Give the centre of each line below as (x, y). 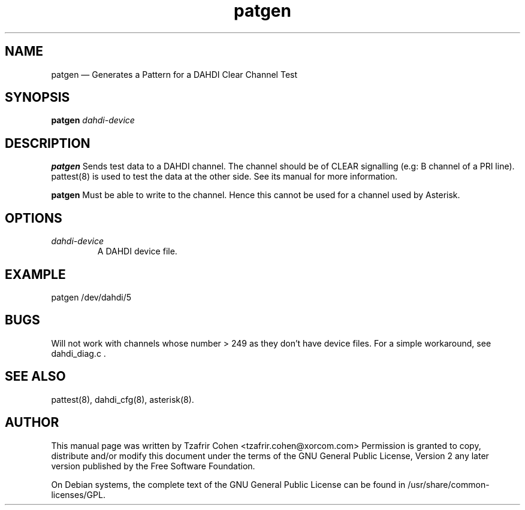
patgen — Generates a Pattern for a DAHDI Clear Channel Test (174, 74)
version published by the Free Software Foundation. (153, 466)
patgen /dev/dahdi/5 (91, 297)
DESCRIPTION (48, 143)
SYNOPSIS (37, 98)
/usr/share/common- (449, 484)
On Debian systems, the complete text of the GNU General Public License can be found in (228, 484)
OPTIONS (34, 218)
